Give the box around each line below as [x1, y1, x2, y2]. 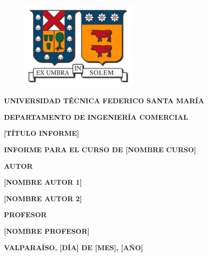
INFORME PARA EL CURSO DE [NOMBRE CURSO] [4, 144, 196, 155]
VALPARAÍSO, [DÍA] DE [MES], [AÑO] [4, 242, 143, 252]
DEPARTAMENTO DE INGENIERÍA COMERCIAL [4, 112, 188, 122]
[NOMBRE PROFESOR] [4, 225, 89, 236]
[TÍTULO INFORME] [4, 128, 79, 138]
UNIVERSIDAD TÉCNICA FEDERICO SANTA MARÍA [4, 96, 204, 106]
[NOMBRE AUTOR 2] [4, 193, 82, 203]
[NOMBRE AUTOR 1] [4, 177, 82, 187]
